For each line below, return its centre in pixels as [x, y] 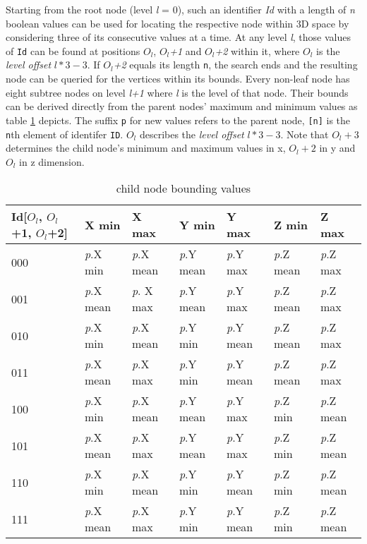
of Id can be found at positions [73, 50]
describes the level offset [192, 134]
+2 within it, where [257, 50]
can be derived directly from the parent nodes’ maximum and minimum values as [182, 106]
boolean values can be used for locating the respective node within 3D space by [178, 23]
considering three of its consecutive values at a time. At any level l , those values [179, 37]
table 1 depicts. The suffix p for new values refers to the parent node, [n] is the [178, 120]
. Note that [305, 134]
